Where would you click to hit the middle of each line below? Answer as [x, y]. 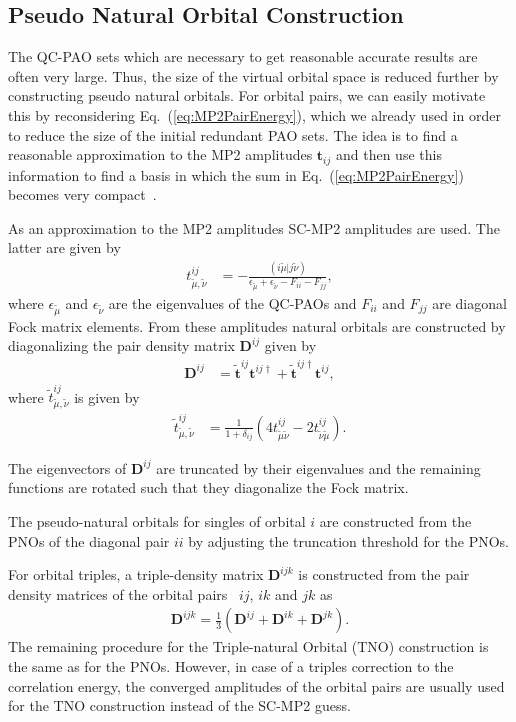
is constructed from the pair [384, 574]
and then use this [388, 154]
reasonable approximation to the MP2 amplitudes [160, 154]
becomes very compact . [82, 194]
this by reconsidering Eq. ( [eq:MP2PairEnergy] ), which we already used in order [254, 114]
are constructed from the [395, 521]
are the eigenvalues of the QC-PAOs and [232, 302]
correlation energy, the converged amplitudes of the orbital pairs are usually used [256, 685]
